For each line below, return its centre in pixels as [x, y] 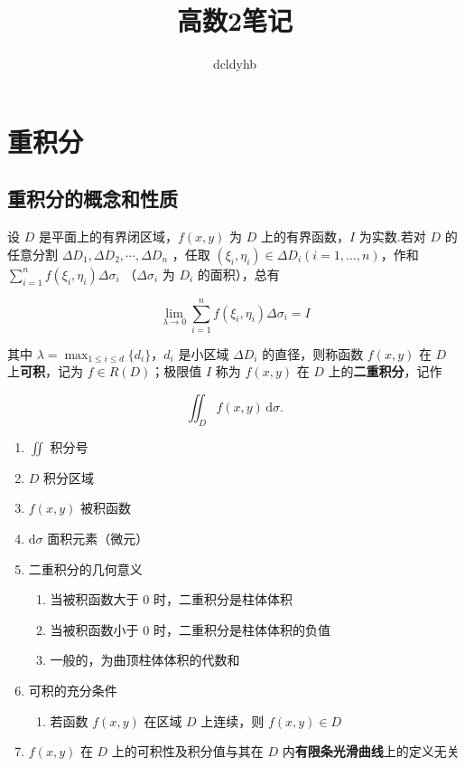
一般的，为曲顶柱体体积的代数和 [145, 660]
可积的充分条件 [73, 690]
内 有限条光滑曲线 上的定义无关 [371, 751]
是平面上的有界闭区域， [108, 237]
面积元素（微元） [98, 538]
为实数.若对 [392, 237]
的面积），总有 [238, 274]
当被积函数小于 [94, 629]
